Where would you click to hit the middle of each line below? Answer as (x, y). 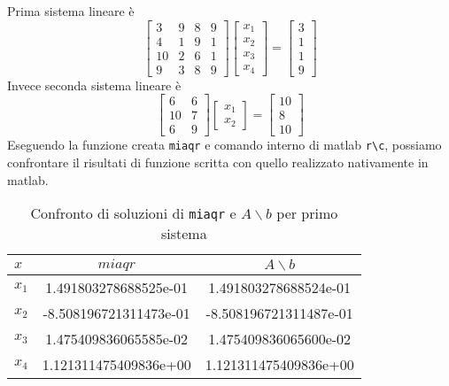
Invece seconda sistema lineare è (94, 85)
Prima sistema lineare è (71, 11)
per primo (307, 213)
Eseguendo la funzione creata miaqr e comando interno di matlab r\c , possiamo (224, 145)
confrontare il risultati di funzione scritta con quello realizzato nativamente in (218, 162)
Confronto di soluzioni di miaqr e (133, 213)
